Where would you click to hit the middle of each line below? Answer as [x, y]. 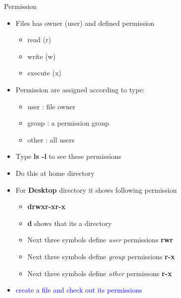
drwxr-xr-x [46, 206]
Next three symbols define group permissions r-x [101, 256]
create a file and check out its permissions [79, 290]
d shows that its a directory [69, 223]
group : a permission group [68, 123]
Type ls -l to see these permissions [68, 156]
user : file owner [51, 106]
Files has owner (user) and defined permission [85, 23]
